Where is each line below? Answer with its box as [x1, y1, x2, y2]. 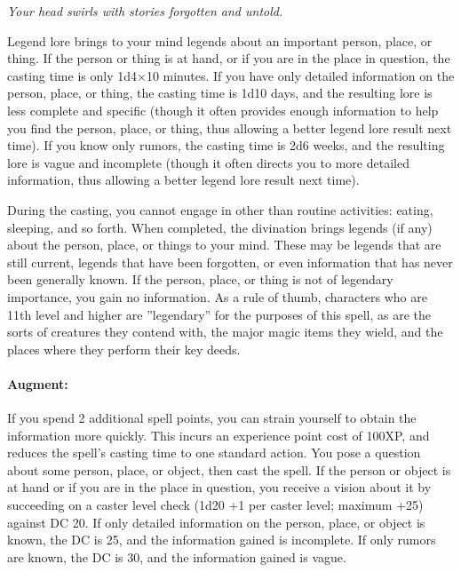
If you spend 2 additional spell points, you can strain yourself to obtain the [7, 409, 417, 427]
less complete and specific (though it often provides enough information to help [7, 100, 439, 119]
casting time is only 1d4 [7, 66, 137, 84]
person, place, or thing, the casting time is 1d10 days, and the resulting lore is [7, 83, 433, 102]
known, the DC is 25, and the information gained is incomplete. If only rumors [7, 530, 436, 549]
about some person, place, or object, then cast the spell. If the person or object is [7, 460, 451, 479]
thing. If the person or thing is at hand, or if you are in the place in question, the [7, 49, 450, 68]
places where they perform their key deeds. [7, 339, 241, 358]
